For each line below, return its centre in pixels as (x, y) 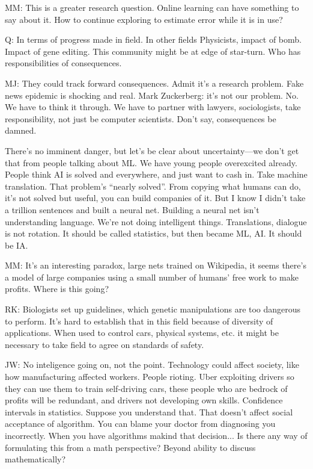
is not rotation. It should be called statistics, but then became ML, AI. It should (153, 233)
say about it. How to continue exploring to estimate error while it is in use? (144, 19)
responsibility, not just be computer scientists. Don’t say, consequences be (141, 118)
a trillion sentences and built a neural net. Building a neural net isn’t (132, 209)
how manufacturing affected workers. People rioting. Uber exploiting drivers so (150, 377)
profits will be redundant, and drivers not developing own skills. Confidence (144, 400)
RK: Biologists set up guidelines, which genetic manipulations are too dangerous (153, 309)
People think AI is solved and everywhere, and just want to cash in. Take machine (156, 174)
